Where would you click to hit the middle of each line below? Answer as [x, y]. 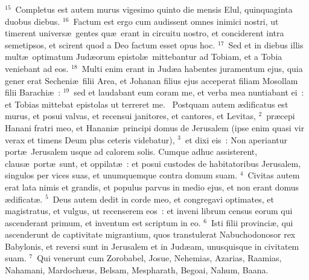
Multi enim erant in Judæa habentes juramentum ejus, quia [192, 68]
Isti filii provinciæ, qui [252, 222]
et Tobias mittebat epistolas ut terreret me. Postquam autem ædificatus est [147, 104]
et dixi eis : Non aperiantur [236, 139]
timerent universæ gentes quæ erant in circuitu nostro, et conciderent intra [145, 33]
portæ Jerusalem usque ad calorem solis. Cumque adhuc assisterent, [131, 151]
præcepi [281, 116]
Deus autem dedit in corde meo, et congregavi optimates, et [163, 199]
